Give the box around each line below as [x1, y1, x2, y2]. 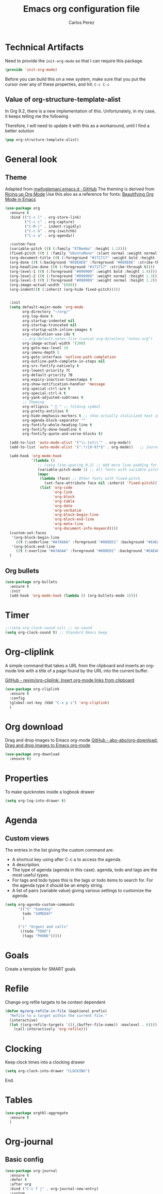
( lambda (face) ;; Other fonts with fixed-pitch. [39, 476, 142, 481]
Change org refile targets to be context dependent [5, 999, 106, 1005]
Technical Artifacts [5, 41, 84, 53]
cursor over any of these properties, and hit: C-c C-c [5, 81, 110, 87]
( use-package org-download [5, 752, 60, 757]
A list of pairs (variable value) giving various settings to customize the [12, 887, 152, 893]
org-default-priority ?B [22, 373, 73, 377]
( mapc [37, 471, 49, 477]
